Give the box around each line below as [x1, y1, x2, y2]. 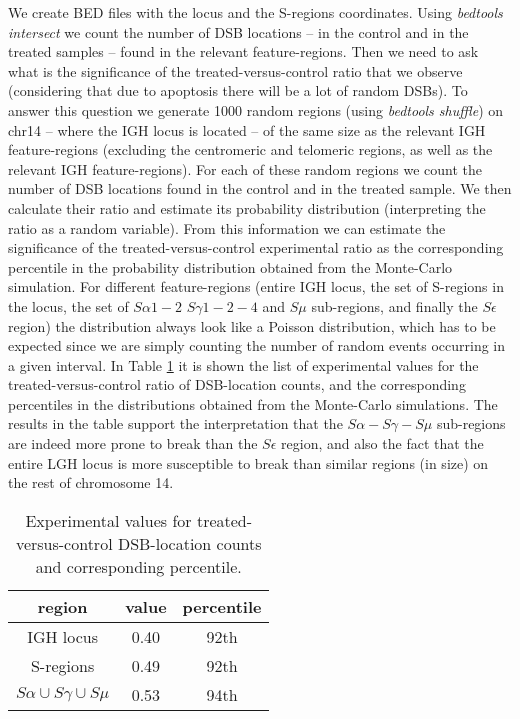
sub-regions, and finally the [311, 295, 478, 316]
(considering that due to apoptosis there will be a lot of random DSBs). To [8, 80, 468, 101]
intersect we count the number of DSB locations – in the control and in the [8, 21, 469, 42]
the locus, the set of [8, 295, 129, 316]
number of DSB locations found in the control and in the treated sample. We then [8, 178, 512, 199]
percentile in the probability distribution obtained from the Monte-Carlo [8, 256, 453, 277]
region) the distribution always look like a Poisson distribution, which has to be [8, 315, 496, 336]
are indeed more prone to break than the [8, 433, 258, 454]
